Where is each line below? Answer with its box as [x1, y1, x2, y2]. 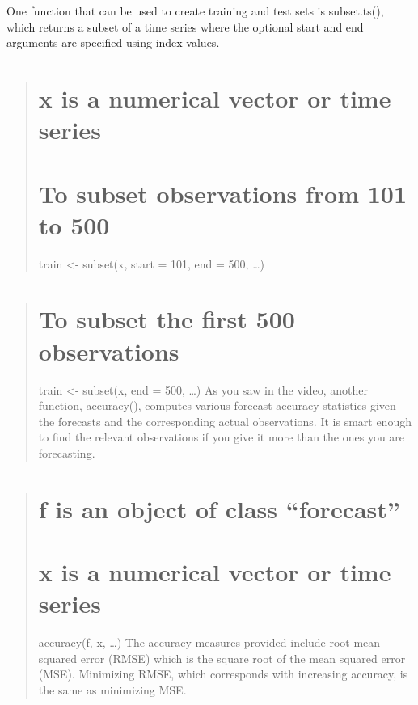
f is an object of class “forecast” [38, 492, 400, 525]
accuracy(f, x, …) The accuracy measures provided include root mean [38, 634, 381, 651]
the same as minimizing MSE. [38, 682, 187, 698]
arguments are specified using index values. [6, 34, 220, 51]
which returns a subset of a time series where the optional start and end [6, 18, 364, 35]
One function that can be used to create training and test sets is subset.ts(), [6, 2, 384, 19]
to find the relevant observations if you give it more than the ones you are [38, 428, 405, 445]
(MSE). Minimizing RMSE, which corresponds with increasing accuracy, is [38, 665, 408, 682]
